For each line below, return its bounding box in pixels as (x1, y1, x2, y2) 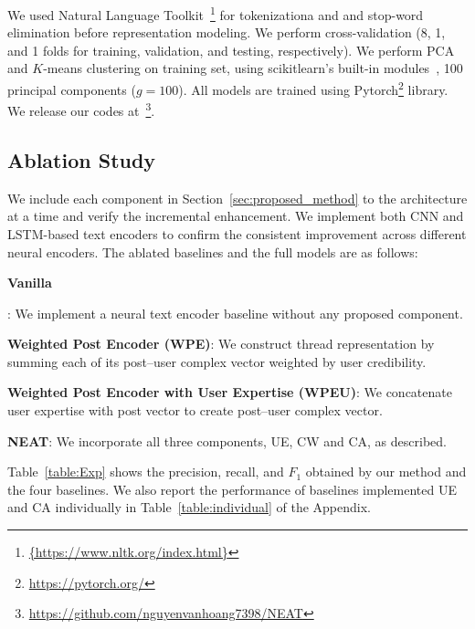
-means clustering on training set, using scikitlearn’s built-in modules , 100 (43, 58, 463, 78)
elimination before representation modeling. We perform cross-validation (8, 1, (7, 23, 446, 42)
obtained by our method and (305, 462, 467, 481)
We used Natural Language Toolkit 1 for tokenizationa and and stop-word (7, 3, 424, 24)
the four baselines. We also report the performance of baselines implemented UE (7, 479, 457, 498)
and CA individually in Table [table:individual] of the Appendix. (7, 498, 371, 517)
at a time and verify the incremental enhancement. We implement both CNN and (7, 206, 464, 225)
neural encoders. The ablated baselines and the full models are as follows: (7, 242, 418, 261)
